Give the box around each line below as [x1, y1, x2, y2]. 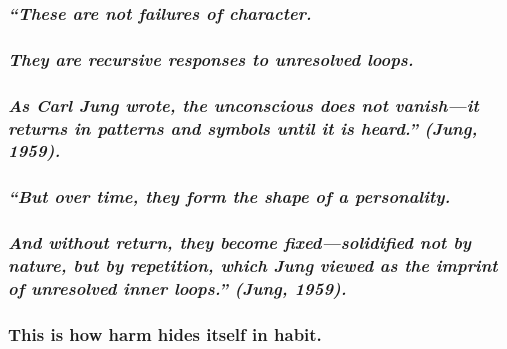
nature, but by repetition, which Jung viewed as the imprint [8, 253, 498, 278]
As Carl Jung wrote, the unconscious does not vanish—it [8, 92, 479, 117]
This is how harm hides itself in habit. [8, 321, 322, 346]
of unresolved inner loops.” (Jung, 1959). [8, 275, 347, 300]
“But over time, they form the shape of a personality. [8, 184, 451, 209]
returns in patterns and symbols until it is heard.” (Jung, [8, 115, 478, 140]
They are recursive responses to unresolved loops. [8, 46, 414, 71]
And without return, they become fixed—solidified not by [8, 230, 472, 255]
